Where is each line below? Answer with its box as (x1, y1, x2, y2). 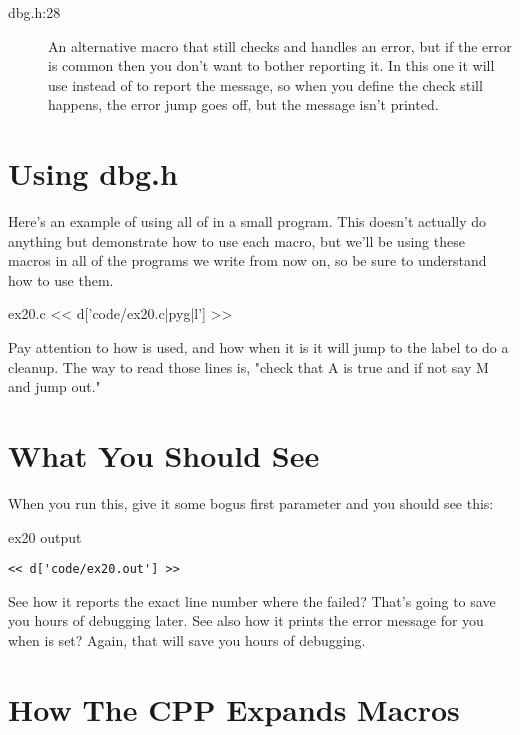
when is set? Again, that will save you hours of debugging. (8, 630, 366, 650)
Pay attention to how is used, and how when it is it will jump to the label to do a (8, 337, 509, 358)
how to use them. (8, 269, 114, 290)
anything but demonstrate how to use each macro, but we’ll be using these (8, 230, 465, 251)
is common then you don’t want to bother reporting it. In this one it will (48, 55, 495, 76)
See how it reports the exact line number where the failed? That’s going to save (8, 590, 496, 611)
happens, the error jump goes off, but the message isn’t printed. (48, 94, 439, 115)
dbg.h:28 (8, 2, 61, 22)
